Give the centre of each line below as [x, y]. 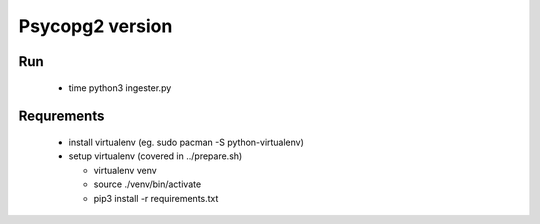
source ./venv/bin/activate [147, 184]
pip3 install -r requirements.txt [156, 198]
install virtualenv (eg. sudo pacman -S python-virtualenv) [186, 142]
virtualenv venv [125, 170]
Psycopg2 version [95, 26]
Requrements [61, 116]
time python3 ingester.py [120, 87]
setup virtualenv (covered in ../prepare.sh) [155, 156]
